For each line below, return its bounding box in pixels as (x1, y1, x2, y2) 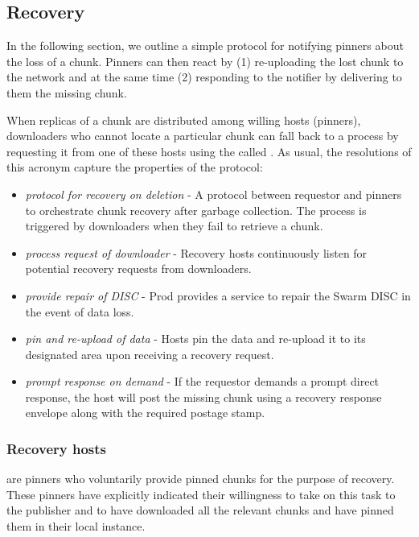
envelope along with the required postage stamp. (25, 404, 265, 421)
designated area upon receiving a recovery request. (25, 345, 274, 362)
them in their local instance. (6, 518, 146, 535)
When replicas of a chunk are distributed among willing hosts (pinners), (6, 111, 361, 128)
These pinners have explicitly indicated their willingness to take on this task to (6, 485, 396, 502)
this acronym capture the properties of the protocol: (6, 159, 263, 176)
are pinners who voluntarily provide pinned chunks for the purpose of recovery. (6, 470, 395, 487)
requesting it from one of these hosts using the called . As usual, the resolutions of (6, 143, 412, 159)
